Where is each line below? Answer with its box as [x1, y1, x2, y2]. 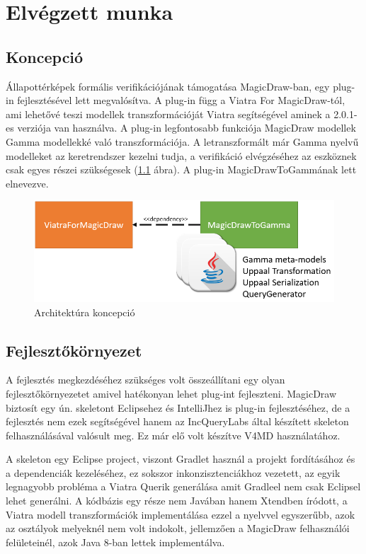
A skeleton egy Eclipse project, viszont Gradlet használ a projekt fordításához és [6, 451, 355, 466]
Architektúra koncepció [34, 304, 135, 319]
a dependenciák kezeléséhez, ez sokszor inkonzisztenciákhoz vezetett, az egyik [6, 465, 341, 480]
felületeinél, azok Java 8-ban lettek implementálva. [6, 534, 225, 549]
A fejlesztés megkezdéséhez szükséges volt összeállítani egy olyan [6, 372, 285, 387]
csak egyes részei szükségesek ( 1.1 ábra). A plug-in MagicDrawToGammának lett [6, 162, 357, 177]
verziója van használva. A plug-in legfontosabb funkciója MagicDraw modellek [17, 120, 356, 135]
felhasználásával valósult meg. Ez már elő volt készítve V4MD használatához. [6, 427, 341, 442]
